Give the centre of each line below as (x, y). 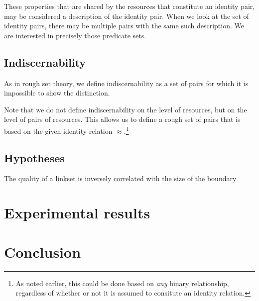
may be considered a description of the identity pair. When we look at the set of (127, 16)
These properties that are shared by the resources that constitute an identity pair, (129, 6)
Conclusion (43, 251)
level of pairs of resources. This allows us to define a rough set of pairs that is (122, 119)
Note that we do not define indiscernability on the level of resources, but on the (126, 109)
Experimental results (77, 213)
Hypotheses (34, 157)
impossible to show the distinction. (57, 93)
